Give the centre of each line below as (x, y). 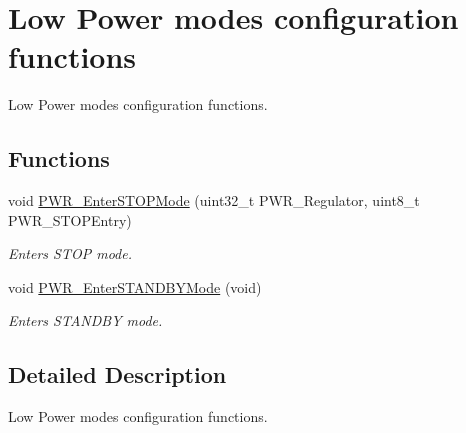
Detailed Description (117, 374)
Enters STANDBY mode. (85, 320)
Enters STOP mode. (70, 253)
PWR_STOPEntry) (70, 219)
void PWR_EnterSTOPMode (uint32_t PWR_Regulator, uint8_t (214, 200)
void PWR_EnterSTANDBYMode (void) (135, 286)
